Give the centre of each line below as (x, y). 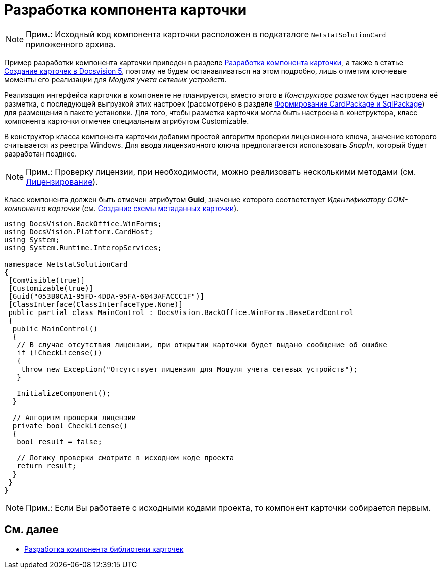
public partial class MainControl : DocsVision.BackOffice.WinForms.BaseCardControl (181, 312)
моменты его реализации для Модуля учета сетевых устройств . (115, 79)
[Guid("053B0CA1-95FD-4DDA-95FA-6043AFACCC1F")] (106, 296)
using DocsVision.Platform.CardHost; (79, 231)
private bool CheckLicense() (70, 425)
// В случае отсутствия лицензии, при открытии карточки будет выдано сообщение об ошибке (202, 345)
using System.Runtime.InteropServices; (83, 248)
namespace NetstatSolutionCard (66, 264)
